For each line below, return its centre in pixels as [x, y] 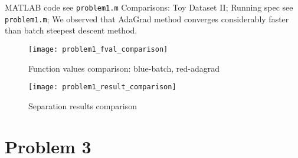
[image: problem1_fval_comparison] [98, 49]
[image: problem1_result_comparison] [102, 87]
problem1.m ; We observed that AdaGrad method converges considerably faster [147, 19]
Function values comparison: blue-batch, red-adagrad [124, 68]
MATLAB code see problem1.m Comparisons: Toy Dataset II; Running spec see [149, 7]
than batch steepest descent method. [71, 30]
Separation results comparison [83, 105]
